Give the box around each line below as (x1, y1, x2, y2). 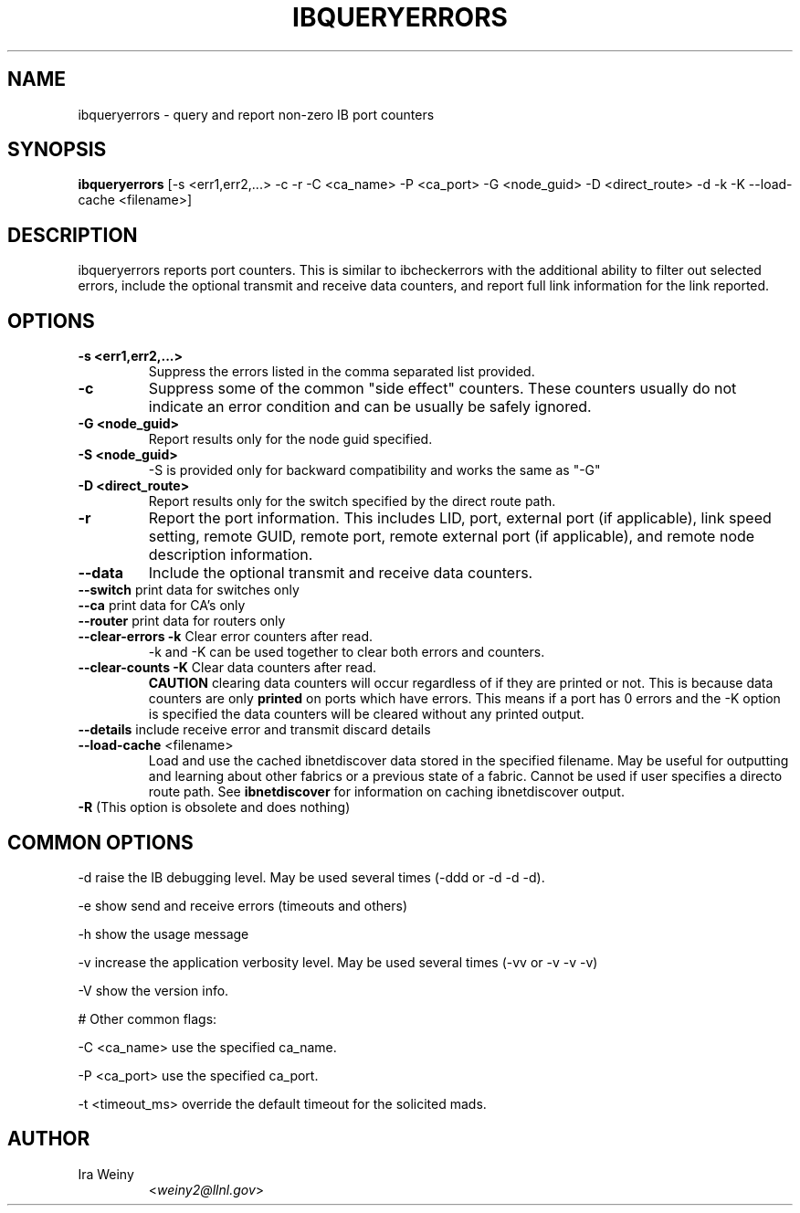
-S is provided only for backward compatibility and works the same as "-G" (148, 462, 601, 479)
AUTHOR (7, 1127, 90, 1151)
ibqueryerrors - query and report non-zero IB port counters (78, 106, 435, 122)
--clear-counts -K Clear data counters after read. (78, 659, 377, 676)
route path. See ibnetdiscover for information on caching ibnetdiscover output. (148, 784, 625, 800)
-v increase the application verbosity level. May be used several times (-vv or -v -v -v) (78, 954, 598, 970)
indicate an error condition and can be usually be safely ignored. (148, 397, 592, 417)
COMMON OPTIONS (7, 830, 194, 854)
